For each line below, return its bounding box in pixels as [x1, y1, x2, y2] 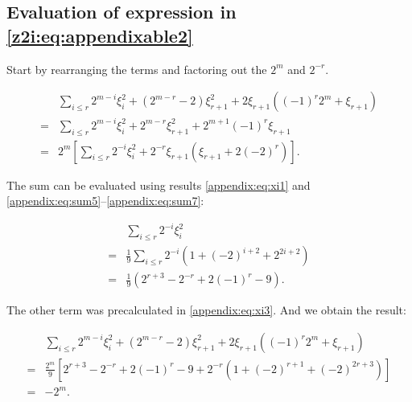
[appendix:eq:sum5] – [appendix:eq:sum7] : [6, 192, 204, 209]
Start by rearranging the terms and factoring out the [6, 60, 267, 77]
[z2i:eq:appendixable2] [6, 23, 193, 47]
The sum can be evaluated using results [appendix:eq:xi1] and [6, 176, 311, 193]
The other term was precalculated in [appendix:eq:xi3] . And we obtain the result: [6, 301, 406, 318]
